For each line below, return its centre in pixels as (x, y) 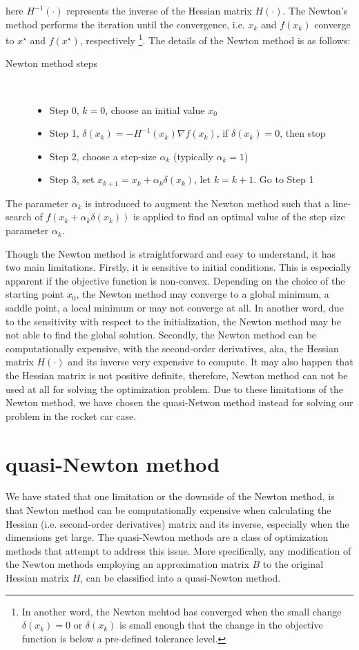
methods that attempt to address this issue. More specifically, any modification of (178, 550)
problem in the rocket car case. (71, 415)
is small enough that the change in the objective (221, 625)
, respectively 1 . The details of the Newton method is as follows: (215, 39)
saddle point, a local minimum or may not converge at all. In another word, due (175, 308)
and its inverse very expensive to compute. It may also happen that (211, 362)
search (19, 217)
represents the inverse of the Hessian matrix (159, 10)
